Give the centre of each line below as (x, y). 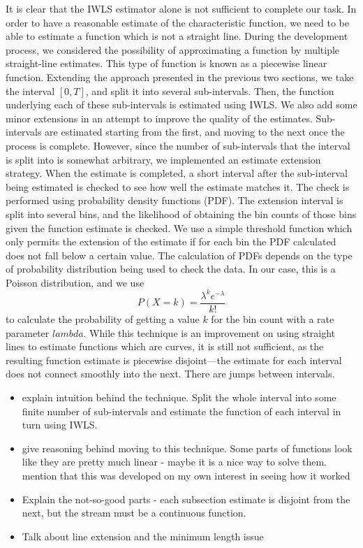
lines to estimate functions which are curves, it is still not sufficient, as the (165, 346)
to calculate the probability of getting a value (103, 319)
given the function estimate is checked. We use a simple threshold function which (179, 228)
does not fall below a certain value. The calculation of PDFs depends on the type (179, 255)
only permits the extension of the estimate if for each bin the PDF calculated (171, 241)
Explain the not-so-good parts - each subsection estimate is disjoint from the (186, 499)
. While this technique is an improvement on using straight (209, 332)
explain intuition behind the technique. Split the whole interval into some (179, 397)
